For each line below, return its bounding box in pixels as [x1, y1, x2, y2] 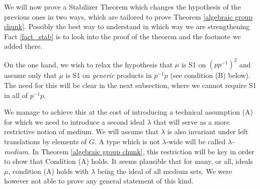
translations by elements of [4, 136, 87, 147]
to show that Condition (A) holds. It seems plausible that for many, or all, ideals [4, 156, 253, 166]
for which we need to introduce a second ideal [4, 116, 145, 127]
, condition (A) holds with [8, 165, 89, 176]
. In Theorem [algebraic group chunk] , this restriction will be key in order [28, 146, 254, 156]
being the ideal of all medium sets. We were [97, 165, 232, 176]
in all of [4, 89, 28, 100]
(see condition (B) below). [170, 70, 250, 80]
